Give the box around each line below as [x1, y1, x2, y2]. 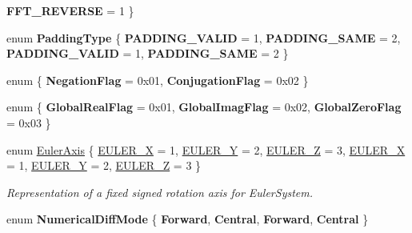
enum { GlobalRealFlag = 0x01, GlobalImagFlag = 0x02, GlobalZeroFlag [6, 98, 402, 115]
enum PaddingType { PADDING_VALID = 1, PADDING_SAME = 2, [6, 29, 401, 46]
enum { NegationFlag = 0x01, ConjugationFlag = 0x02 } [6, 71, 309, 88]
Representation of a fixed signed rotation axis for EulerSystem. [6, 183, 314, 200]
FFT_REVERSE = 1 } [6, 2, 134, 18]
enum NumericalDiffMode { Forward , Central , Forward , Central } [6, 211, 369, 227]
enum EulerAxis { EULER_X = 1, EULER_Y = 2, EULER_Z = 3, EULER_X [6, 141, 406, 158]
